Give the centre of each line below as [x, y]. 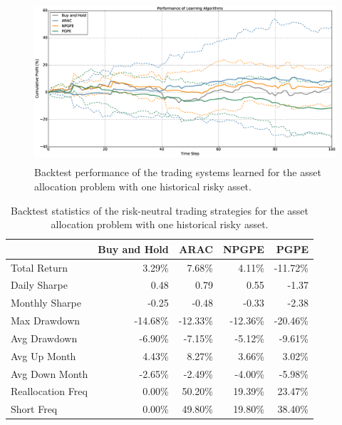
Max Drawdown [46, 321]
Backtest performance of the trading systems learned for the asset [178, 172]
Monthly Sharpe [46, 303]
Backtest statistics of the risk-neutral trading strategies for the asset [160, 210]
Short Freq [34, 409]
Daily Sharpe [39, 285]
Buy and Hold [133, 249]
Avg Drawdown [44, 338]
